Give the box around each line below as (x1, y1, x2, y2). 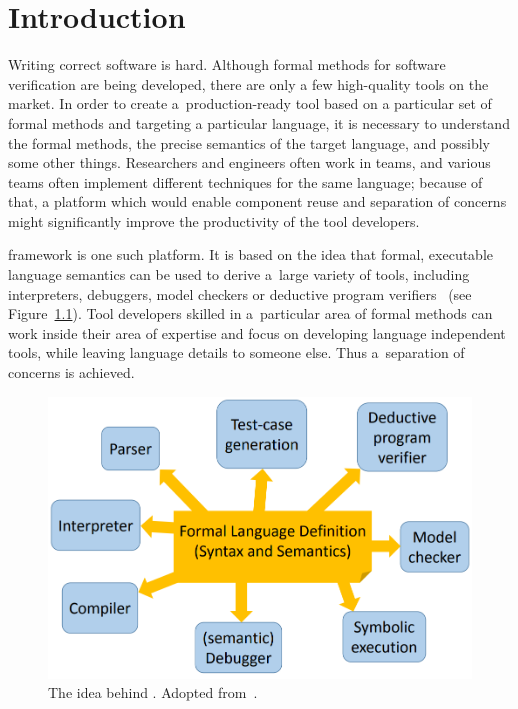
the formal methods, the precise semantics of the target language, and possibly (8, 132, 491, 153)
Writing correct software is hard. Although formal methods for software (8, 54, 446, 75)
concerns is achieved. (8, 362, 135, 383)
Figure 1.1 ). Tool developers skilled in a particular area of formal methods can (8, 303, 493, 324)
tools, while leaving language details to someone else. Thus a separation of (8, 342, 465, 363)
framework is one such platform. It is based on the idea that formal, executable (8, 244, 494, 265)
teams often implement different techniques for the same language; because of (8, 171, 483, 192)
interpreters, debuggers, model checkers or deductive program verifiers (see (8, 283, 472, 304)
